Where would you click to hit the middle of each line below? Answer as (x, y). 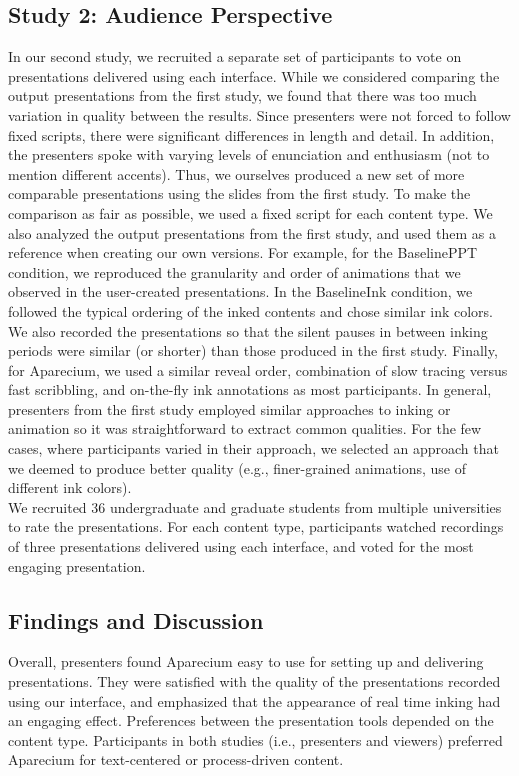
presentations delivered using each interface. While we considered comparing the (254, 75)
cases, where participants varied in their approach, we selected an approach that (253, 448)
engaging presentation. (77, 565)
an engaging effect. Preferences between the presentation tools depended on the (251, 720)
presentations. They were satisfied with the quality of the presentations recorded (254, 681)
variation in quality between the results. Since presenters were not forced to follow (259, 114)
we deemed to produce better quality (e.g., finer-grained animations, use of (237, 467)
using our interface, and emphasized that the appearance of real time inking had (254, 700)
